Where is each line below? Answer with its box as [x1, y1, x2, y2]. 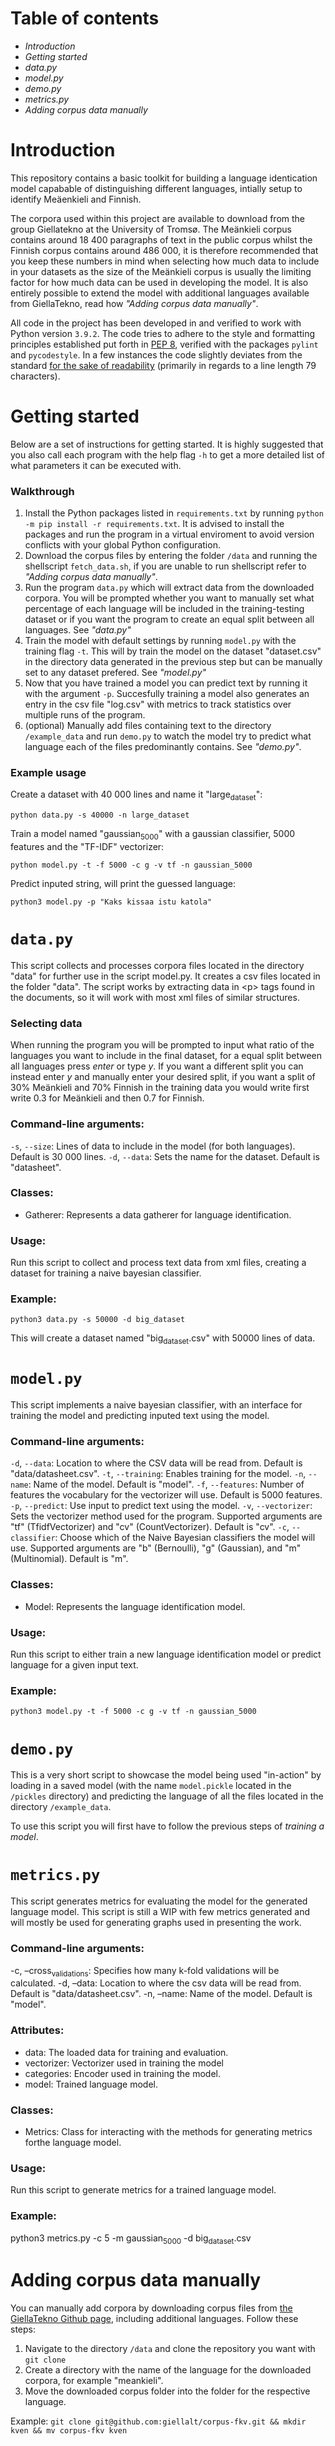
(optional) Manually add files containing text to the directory [24, 720, 272, 732]
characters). [10, 370, 61, 382]
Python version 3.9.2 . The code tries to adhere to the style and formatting [10, 327, 316, 339]
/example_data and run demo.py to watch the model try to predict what [24, 730, 312, 742]
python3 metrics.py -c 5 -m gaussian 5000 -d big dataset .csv [10, 2232, 252, 2246]
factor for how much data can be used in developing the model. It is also [10, 276, 309, 288]
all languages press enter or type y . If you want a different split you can [10, 1060, 304, 1072]
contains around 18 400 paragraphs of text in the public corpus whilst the [10, 233, 313, 246]
